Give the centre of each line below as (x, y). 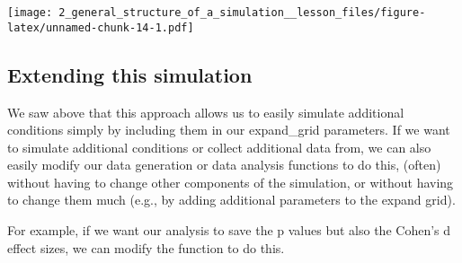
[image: (30, 13)
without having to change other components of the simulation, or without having (231, 182)
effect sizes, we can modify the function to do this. (146, 247)
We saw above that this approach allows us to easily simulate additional (206, 112)
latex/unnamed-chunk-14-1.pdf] (101, 27)
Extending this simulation (130, 74)
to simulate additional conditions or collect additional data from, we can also (219, 147)
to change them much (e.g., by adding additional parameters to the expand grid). (231, 200)
